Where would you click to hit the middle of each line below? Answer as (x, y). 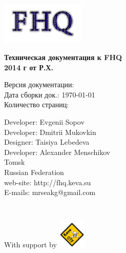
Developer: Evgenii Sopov (44, 121)
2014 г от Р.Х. (29, 67)
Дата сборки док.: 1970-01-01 (50, 94)
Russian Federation (34, 172)
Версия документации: (39, 84)
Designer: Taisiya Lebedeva (47, 142)
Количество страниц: (37, 104)
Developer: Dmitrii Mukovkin (50, 132)
